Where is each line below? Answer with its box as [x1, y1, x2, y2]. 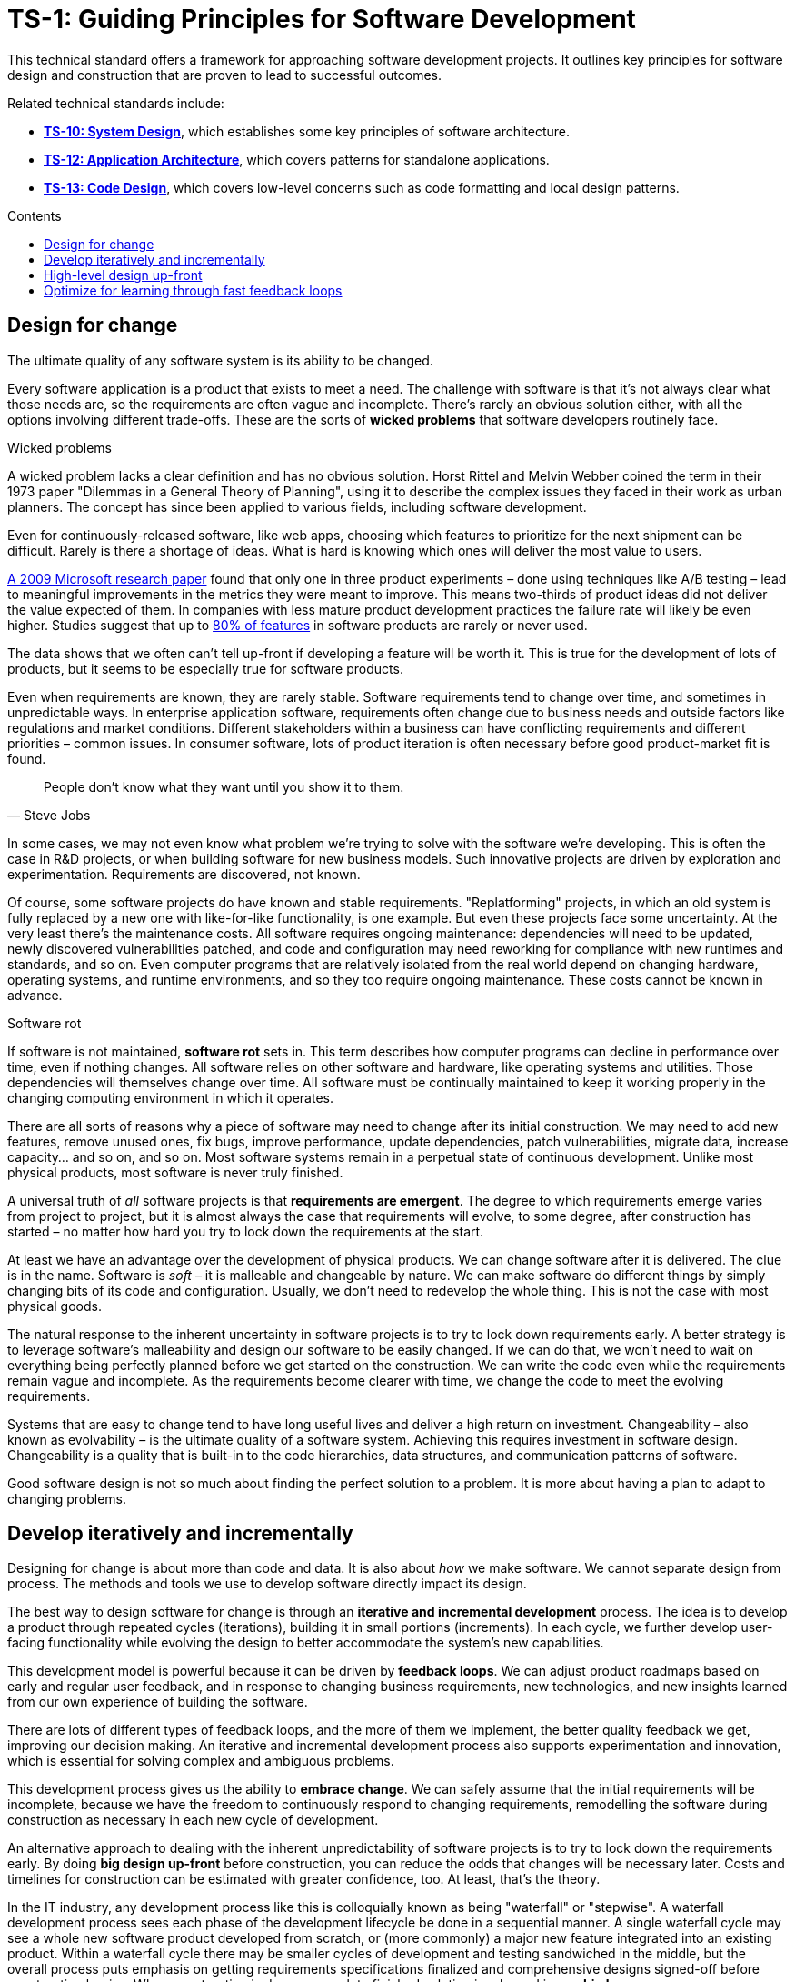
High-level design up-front [44, 266, 203, 283]
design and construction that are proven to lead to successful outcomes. [7, 66, 442, 83]
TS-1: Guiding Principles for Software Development [7, 4, 636, 35]
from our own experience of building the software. [7, 1694, 308, 1710]
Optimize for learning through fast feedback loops [44, 282, 343, 298]
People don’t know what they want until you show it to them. [44, 778, 404, 795]
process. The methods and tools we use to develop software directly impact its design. [7, 1576, 527, 1592]
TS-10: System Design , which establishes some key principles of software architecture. [44, 123, 571, 139]
